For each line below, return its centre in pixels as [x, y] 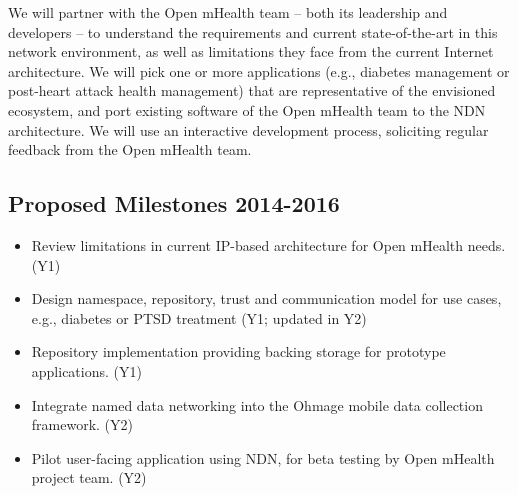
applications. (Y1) [86, 370]
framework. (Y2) [82, 424]
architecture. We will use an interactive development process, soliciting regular [248, 129]
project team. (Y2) [89, 477]
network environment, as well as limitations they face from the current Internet [251, 51]
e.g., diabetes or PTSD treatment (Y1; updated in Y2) [199, 317]
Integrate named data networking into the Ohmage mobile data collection [257, 404]
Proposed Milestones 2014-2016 [174, 203]
